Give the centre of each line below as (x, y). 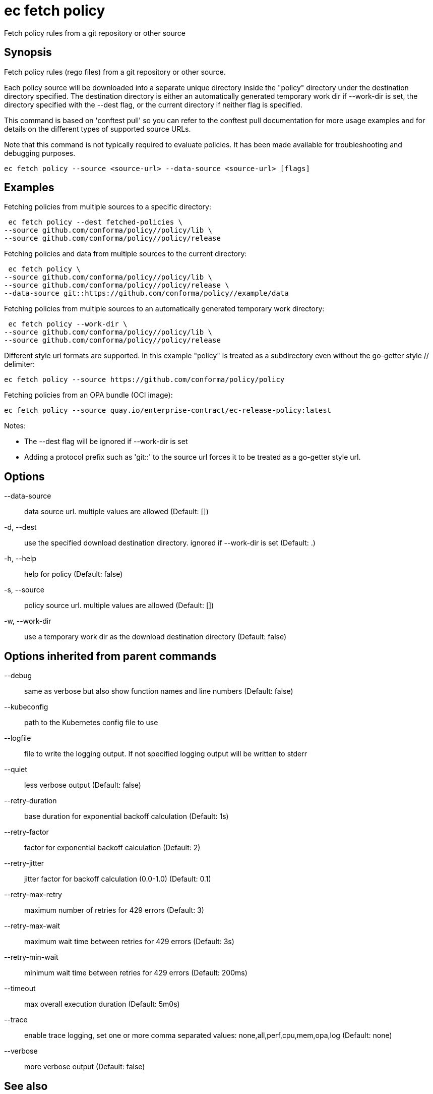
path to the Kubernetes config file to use (91, 723)
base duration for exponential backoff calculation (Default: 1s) (127, 816)
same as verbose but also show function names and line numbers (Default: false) (159, 691)
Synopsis (28, 52)
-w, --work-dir (28, 621)
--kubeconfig (26, 707)
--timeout (20, 989)
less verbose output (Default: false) (83, 785)
